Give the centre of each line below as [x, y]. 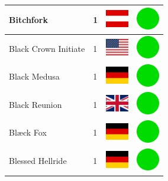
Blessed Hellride [38, 161]
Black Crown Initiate [47, 48]
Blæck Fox [28, 132]
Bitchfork [28, 19]
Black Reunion [35, 104]
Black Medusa [34, 76]
